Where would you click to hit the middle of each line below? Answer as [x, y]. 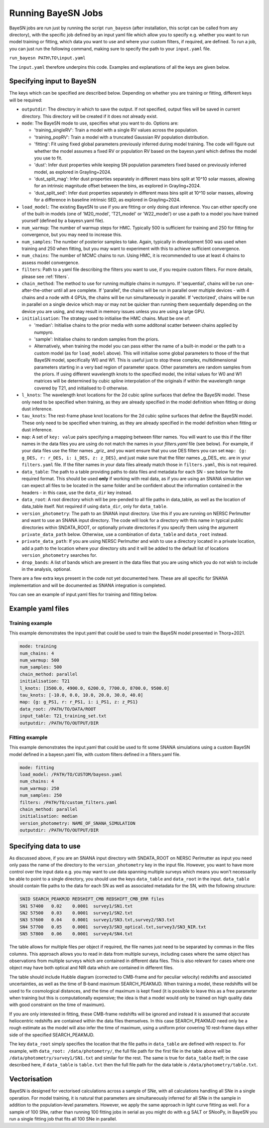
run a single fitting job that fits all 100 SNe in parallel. [63, 1119]
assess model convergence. [51, 262]
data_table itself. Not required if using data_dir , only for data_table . [95, 506]
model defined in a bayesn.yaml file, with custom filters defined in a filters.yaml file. [95, 754]
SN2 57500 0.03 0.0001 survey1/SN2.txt [76, 913]
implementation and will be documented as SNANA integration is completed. [88, 585]
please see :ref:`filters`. [46, 276]
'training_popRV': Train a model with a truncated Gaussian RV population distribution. [122, 137]
